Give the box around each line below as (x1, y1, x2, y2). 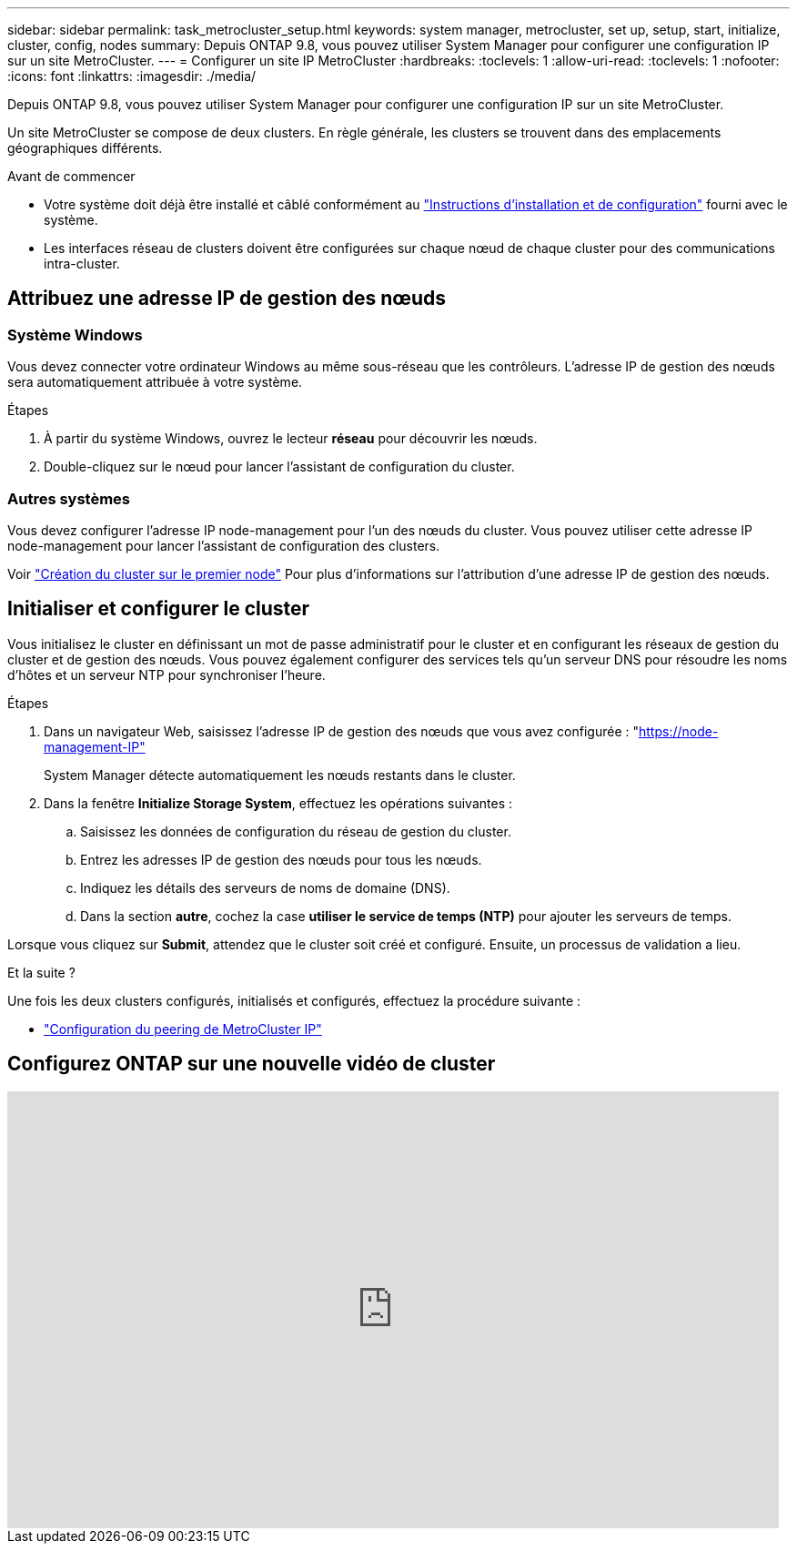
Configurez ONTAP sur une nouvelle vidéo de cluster (7, 1052, 496, 1076)
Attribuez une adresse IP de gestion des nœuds (7, 287, 447, 310)
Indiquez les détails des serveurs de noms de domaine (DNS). (80, 879, 450, 896)
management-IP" (44, 738, 146, 755)
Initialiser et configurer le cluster (7, 597, 310, 621)
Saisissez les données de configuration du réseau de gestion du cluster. (80, 823, 511, 839)
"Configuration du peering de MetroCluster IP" (44, 1020, 322, 1037)
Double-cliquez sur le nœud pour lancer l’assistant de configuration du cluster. (44, 459, 515, 475)
